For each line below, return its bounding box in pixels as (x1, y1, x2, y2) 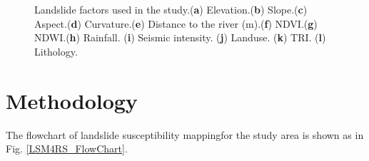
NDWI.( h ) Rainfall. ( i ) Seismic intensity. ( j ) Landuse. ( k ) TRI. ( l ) (34, 30, 326, 45)
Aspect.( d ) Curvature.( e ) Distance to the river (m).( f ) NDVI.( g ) (34, 16, 318, 31)
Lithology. (34, 43, 78, 58)
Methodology (6, 85, 138, 115)
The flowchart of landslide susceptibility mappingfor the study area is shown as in (6, 127, 364, 142)
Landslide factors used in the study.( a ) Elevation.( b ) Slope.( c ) (34, 2, 308, 16)
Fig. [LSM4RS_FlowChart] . (6, 141, 128, 156)
